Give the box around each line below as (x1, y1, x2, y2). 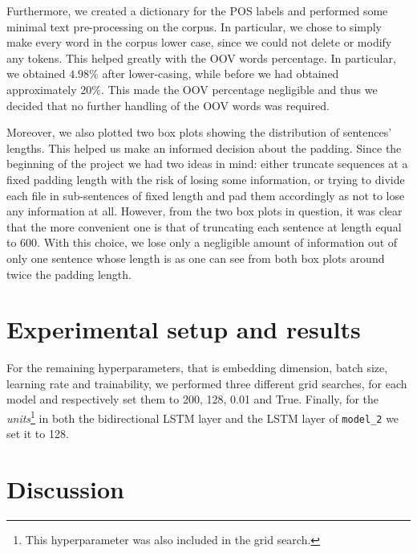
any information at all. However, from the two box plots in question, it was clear (6, 203, 403, 219)
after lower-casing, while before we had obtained (102, 65, 339, 82)
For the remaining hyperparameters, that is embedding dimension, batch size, (6, 359, 388, 376)
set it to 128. (6, 425, 69, 442)
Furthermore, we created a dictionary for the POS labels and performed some (6, 2, 388, 18)
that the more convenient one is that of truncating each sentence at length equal (6, 218, 402, 235)
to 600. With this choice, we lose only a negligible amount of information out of (6, 234, 398, 251)
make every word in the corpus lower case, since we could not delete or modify (6, 34, 392, 51)
